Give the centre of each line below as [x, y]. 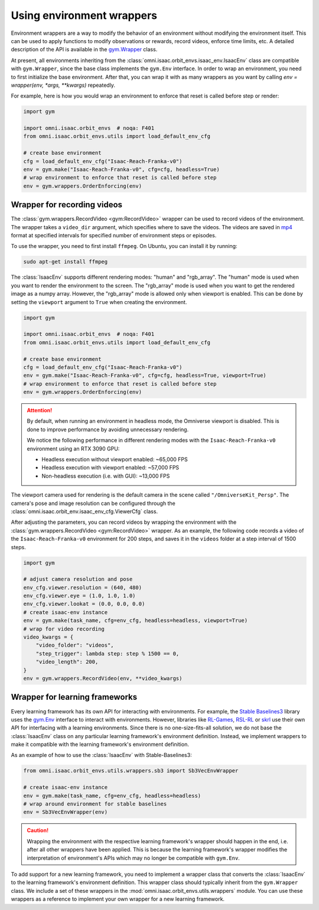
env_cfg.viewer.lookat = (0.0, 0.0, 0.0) [84, 604]
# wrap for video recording [64, 629]
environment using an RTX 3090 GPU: [73, 448]
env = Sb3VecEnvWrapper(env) [66, 812]
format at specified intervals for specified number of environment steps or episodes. [114, 236]
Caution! [38, 830]
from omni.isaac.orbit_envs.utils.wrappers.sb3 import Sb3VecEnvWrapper [131, 771]
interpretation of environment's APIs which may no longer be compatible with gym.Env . [134, 858]
